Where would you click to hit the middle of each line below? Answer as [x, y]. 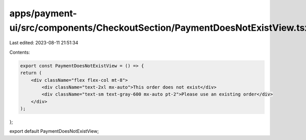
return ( [31, 73]
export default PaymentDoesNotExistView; [54, 131]
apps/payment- [43, 13]
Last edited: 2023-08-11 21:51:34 [44, 43]
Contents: [20, 52]
